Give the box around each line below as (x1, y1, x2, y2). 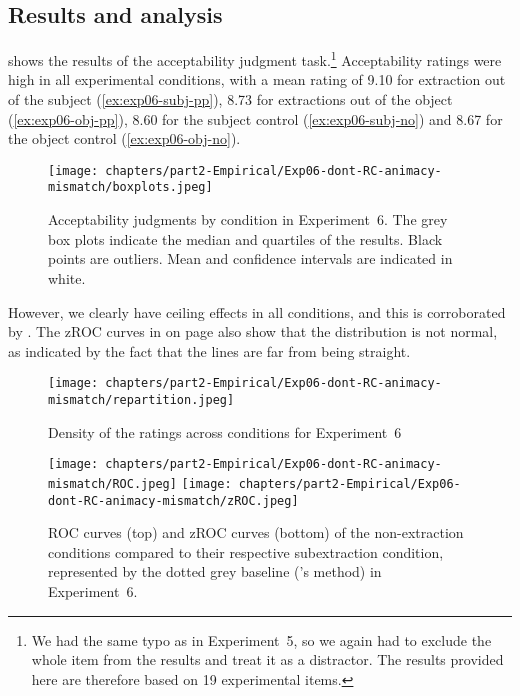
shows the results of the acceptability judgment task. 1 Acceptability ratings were (8, 47, 502, 70)
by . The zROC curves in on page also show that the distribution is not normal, (8, 321, 498, 342)
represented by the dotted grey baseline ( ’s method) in (48, 561, 382, 582)
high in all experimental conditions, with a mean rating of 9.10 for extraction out (8, 69, 506, 90)
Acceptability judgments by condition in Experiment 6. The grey (48, 209, 448, 230)
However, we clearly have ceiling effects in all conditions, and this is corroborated (8, 301, 506, 322)
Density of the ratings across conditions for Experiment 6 (48, 421, 402, 442)
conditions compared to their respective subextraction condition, (48, 541, 444, 562)
